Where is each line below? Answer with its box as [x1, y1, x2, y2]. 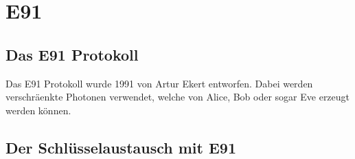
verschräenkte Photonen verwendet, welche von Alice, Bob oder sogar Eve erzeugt [5, 89, 350, 104]
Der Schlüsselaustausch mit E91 [5, 136, 236, 158]
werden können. [5, 103, 71, 117]
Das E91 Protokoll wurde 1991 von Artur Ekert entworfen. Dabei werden [5, 76, 313, 90]
